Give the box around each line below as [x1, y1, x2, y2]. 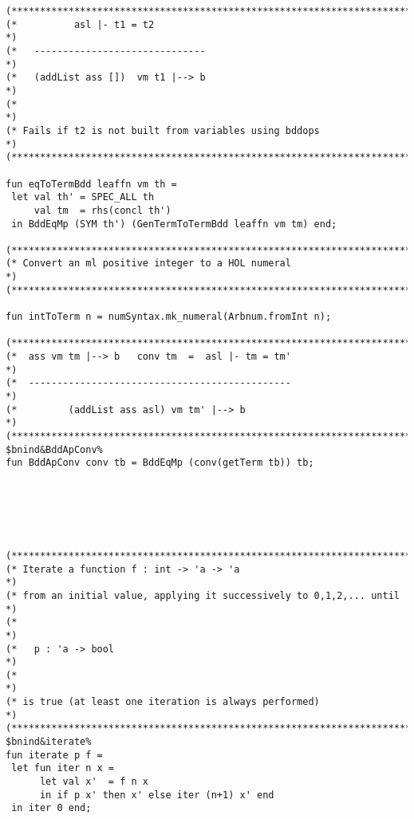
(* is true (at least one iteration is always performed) [6, 696, 320, 708]
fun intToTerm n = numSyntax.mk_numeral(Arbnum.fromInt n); [6, 311, 332, 323]
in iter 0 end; [11, 802, 92, 814]
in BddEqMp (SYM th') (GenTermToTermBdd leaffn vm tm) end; [11, 218, 337, 230]
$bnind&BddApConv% [6, 443, 103, 455]
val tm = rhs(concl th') [34, 204, 172, 216]
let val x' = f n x [39, 776, 148, 788]
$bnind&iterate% [6, 736, 92, 748]
